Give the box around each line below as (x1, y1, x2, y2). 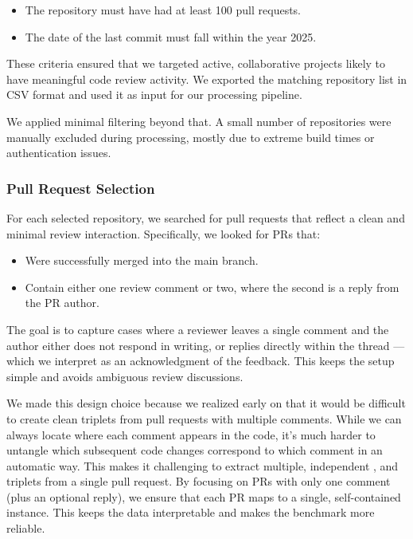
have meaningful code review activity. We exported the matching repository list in (6, 70, 407, 87)
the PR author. (25, 294, 99, 311)
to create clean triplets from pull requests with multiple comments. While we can (6, 410, 402, 427)
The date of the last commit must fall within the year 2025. (25, 28, 317, 45)
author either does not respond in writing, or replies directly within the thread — (6, 336, 405, 353)
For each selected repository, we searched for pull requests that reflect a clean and (6, 209, 405, 226)
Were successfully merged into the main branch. (25, 252, 259, 269)
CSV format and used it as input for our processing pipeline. (6, 86, 302, 103)
